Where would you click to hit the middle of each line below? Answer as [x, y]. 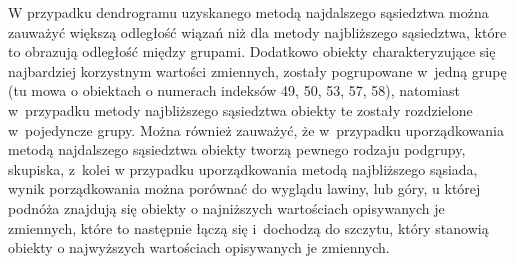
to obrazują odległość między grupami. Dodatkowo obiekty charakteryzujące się [252, 51]
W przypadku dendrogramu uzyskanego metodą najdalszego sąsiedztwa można [248, 12]
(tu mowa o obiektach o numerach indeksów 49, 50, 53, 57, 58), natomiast [234, 90]
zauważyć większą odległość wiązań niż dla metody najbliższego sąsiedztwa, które [257, 31]
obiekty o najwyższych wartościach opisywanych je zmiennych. [199, 247]
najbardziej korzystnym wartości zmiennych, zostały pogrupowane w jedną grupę [257, 70]
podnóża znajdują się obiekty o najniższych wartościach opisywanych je [226, 207]
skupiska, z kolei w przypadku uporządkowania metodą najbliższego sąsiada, [243, 168]
